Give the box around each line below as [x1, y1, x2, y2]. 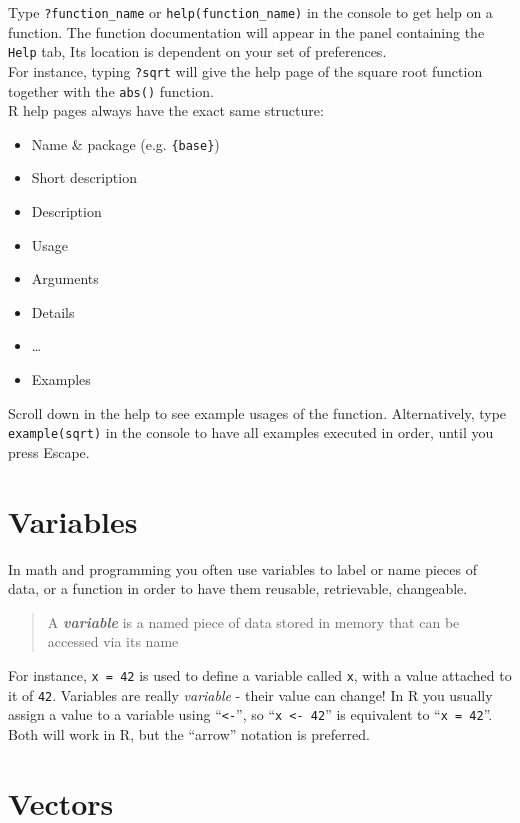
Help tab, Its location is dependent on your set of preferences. [8, 41, 387, 62]
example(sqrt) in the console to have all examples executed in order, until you [8, 422, 494, 443]
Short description [31, 167, 137, 188]
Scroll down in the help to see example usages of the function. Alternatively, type [8, 402, 507, 423]
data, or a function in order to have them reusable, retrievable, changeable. [8, 578, 468, 599]
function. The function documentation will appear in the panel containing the [8, 21, 485, 42]
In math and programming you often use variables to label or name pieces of [8, 558, 477, 579]
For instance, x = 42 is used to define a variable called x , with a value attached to [8, 664, 512, 685]
